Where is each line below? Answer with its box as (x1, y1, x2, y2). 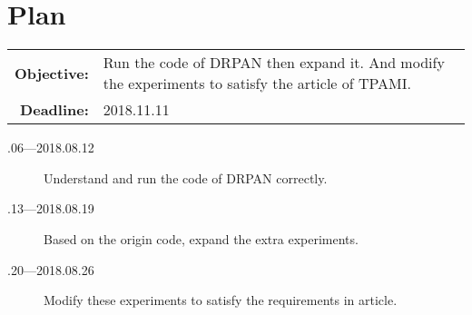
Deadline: (20, 99, 89, 121)
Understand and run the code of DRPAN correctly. (44, 168, 328, 187)
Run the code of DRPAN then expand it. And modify (103, 52, 445, 74)
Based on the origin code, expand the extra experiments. (44, 229, 359, 248)
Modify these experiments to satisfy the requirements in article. (44, 290, 398, 310)
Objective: (15, 62, 89, 84)
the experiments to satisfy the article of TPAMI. (103, 73, 412, 94)
